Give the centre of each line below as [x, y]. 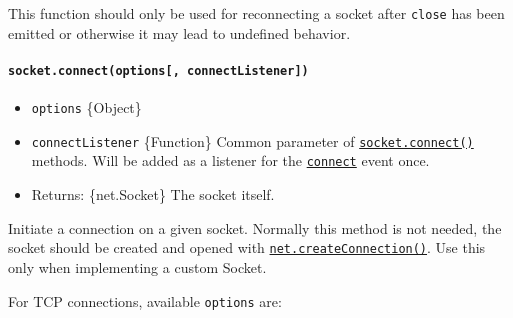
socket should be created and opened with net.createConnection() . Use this [247, 247]
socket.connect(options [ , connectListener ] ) [158, 70]
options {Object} [86, 107]
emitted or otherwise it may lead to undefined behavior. [179, 32]
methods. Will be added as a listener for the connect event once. [230, 160]
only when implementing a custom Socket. [137, 266]
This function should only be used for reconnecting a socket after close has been [256, 13]
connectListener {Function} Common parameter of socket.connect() [252, 140]
